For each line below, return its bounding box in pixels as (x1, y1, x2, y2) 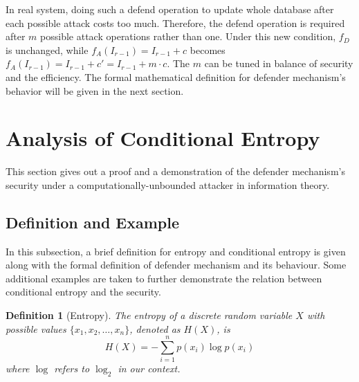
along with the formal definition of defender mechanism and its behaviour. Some (6, 257, 347, 272)
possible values (6, 321, 66, 336)
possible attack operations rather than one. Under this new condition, (40, 29, 336, 44)
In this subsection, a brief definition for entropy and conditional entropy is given (6, 244, 346, 258)
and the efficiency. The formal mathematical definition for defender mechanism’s (6, 69, 346, 84)
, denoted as (129, 321, 181, 336)
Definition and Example (6, 211, 180, 233)
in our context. (118, 361, 181, 376)
